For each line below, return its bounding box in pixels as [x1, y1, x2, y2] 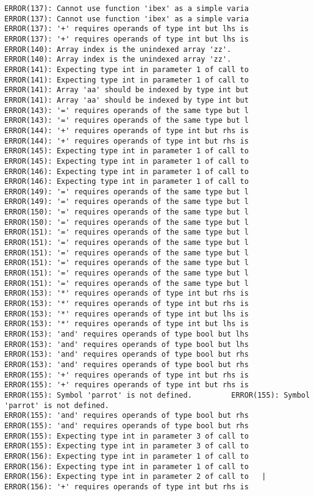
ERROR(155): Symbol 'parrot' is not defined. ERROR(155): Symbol [4, 390, 310, 399]
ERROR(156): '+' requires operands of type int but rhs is [4, 482, 249, 491]
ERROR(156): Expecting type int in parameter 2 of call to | [4, 472, 266, 481]
